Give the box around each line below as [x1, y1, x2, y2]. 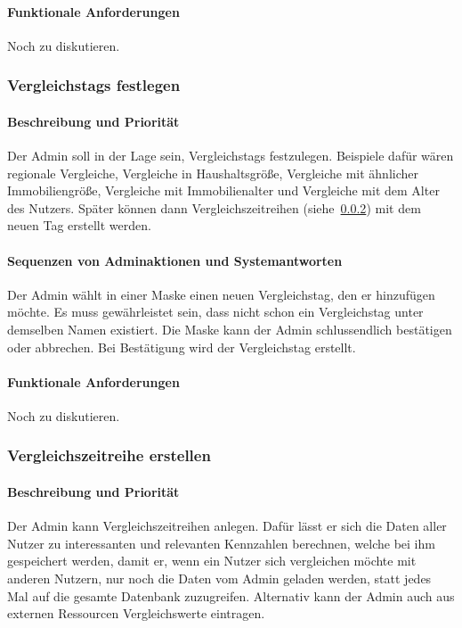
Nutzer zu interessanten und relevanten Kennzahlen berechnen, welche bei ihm [7, 533, 435, 552]
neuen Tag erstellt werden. [7, 216, 151, 235]
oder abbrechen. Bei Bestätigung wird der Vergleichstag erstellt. [7, 337, 356, 356]
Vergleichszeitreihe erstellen [7, 444, 211, 467]
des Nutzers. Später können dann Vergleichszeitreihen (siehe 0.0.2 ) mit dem [7, 198, 421, 217]
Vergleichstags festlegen [7, 74, 181, 96]
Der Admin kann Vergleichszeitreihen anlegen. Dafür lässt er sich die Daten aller [7, 516, 447, 535]
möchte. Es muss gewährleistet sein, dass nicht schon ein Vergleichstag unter [7, 302, 424, 321]
